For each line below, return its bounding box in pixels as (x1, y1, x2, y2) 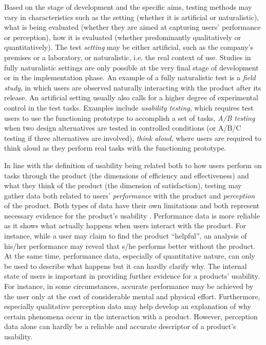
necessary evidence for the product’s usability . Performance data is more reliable (4, 210, 260, 221)
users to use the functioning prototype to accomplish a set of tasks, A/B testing (4, 112, 255, 123)
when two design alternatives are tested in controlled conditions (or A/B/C (4, 122, 241, 133)
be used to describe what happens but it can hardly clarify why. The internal (4, 260, 247, 271)
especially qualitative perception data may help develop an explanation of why (4, 301, 251, 312)
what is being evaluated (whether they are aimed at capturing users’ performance (4, 22, 261, 32)
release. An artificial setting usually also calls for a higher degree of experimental (4, 92, 258, 103)
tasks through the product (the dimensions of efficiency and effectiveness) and (4, 170, 249, 180)
